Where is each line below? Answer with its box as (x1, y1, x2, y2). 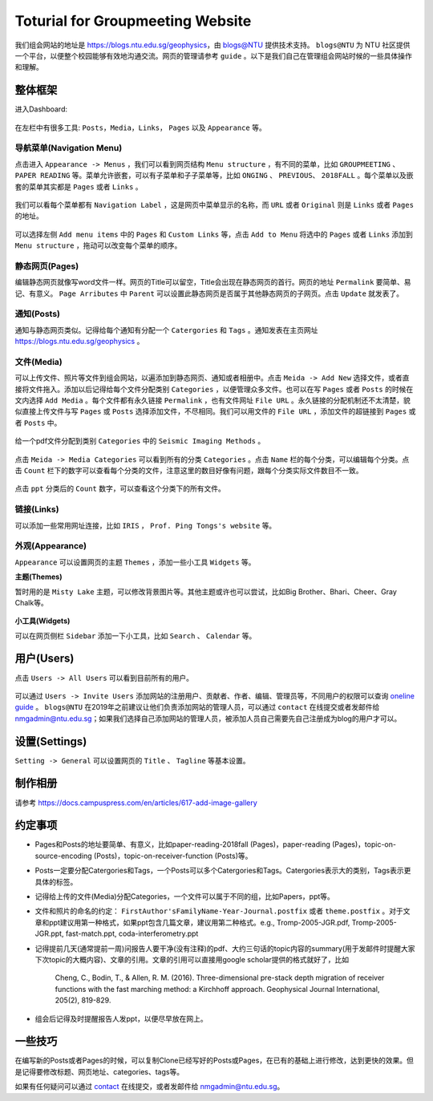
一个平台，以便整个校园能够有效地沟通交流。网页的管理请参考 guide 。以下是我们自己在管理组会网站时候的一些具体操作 (14, 51, 413, 60)
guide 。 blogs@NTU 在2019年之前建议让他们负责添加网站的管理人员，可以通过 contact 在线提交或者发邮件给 (14, 702, 380, 712)
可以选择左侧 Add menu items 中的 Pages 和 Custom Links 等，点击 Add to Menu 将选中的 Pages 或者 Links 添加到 (14, 229, 413, 239)
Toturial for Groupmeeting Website (14, 12, 252, 30)
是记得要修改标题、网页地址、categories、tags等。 (14, 1067, 184, 1076)
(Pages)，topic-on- (331, 840, 397, 849)
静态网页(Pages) (14, 261, 79, 272)
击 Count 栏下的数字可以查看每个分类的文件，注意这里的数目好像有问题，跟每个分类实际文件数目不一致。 (14, 466, 364, 476)
